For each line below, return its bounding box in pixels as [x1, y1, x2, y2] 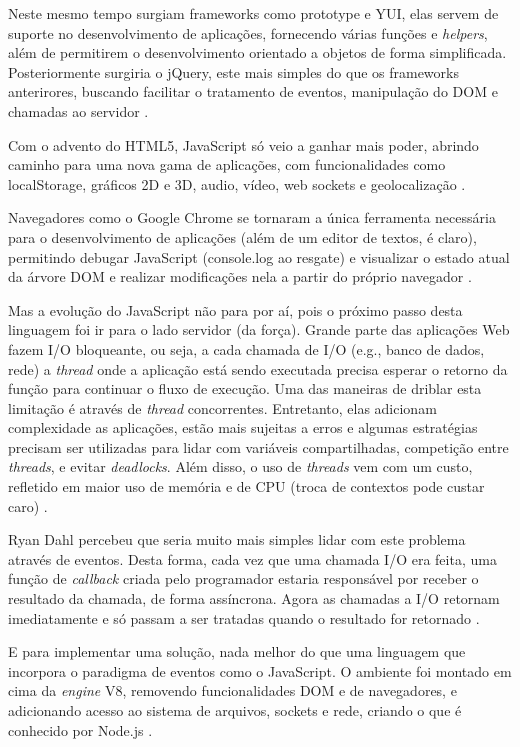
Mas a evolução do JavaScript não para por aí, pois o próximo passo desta [8, 299, 463, 320]
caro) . [8, 495, 48, 516]
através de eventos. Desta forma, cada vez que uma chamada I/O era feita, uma [8, 548, 497, 569]
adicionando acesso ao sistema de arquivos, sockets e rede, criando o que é [8, 700, 462, 720]
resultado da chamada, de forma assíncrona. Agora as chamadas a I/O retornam [8, 588, 500, 609]
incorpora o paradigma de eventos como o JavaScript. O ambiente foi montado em [8, 660, 512, 681]
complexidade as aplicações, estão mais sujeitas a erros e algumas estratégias [8, 417, 478, 438]
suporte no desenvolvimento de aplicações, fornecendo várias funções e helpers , [8, 22, 488, 43]
